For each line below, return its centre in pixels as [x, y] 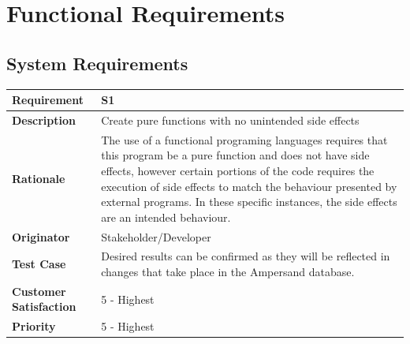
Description [44, 120]
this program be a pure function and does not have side [235, 155]
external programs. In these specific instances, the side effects [249, 202]
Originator [41, 236]
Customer [39, 291]
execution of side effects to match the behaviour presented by [249, 186]
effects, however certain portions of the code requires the [238, 170]
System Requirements [97, 63]
